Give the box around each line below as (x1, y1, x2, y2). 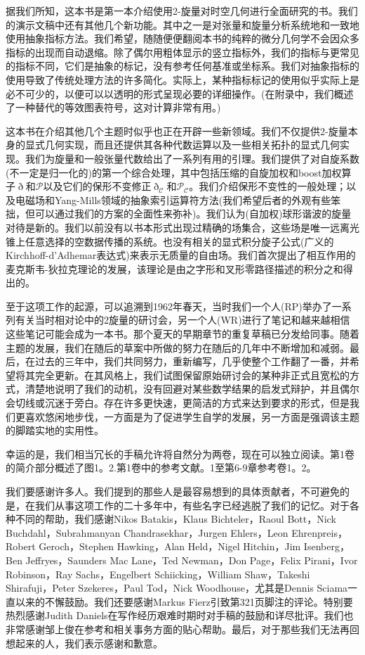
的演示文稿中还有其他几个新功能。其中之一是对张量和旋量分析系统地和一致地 (6, 17, 359, 32)
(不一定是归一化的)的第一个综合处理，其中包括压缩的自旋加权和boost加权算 (6, 165, 352, 179)
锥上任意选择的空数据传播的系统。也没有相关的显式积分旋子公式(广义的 (6, 234, 334, 248)
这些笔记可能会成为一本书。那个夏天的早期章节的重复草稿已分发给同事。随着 (6, 326, 359, 341)
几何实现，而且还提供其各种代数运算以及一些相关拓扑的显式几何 (44, 137, 340, 152)
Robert (6, 539, 36, 554)
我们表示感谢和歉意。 (64, 635, 163, 650)
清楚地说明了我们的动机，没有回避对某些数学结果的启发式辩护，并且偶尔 (25, 381, 359, 396)
